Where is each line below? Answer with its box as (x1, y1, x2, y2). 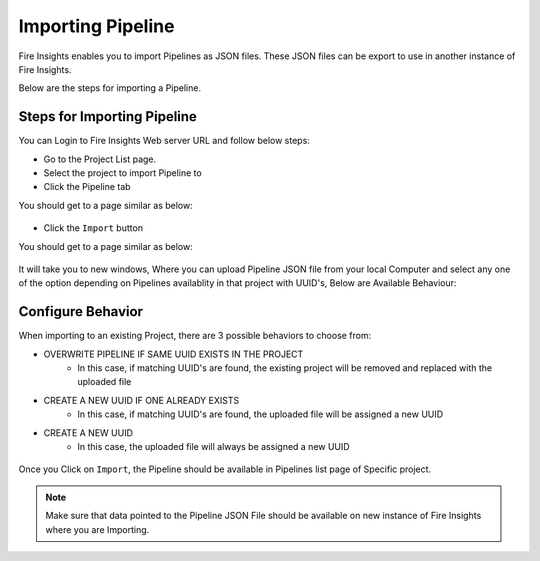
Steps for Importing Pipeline (18, 108, 197, 125)
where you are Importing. (45, 523, 150, 535)
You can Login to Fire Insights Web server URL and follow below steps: (18, 135, 310, 147)
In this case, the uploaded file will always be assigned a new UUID (77, 441, 350, 452)
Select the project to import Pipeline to (43, 167, 202, 179)
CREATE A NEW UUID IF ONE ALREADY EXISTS (43, 394, 240, 406)
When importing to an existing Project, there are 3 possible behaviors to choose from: (18, 330, 372, 342)
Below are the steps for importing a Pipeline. (18, 82, 202, 94)
